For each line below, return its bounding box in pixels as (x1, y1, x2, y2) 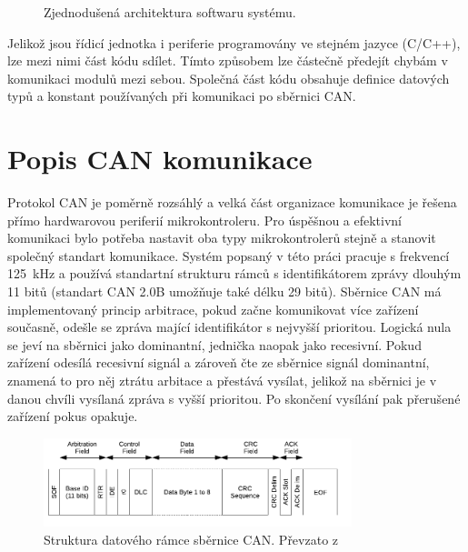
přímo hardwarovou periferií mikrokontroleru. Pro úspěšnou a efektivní (7, 210, 402, 229)
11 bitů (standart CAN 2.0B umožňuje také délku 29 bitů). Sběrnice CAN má (7, 282, 442, 301)
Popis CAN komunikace (7, 140, 313, 177)
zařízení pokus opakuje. (7, 406, 138, 426)
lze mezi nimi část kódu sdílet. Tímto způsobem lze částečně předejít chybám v (7, 51, 448, 70)
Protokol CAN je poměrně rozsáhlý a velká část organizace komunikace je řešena (7, 193, 457, 212)
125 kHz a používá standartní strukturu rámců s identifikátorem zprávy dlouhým (7, 264, 462, 283)
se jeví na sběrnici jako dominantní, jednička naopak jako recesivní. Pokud (7, 335, 422, 354)
